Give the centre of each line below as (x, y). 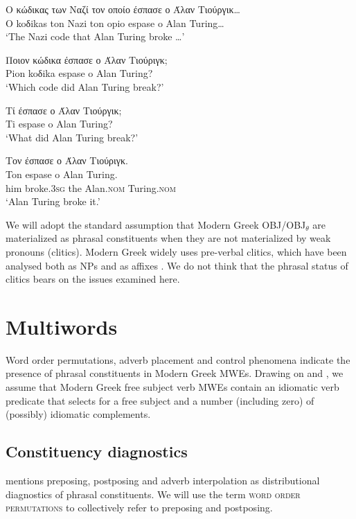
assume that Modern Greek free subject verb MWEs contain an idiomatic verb (172, 387)
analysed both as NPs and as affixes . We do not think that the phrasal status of (177, 265)
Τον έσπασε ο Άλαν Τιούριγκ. (67, 160)
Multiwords (62, 326)
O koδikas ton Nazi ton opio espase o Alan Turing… (115, 23)
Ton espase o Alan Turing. (62, 174)
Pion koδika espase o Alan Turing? (79, 73)
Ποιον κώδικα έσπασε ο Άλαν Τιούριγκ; (87, 59)
